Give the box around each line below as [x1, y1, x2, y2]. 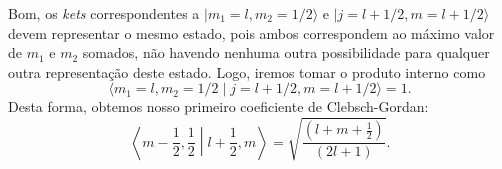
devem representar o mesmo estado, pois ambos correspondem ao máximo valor [8, 22, 495, 43]
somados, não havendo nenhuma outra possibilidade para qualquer [82, 42, 490, 63]
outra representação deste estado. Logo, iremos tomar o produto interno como [8, 61, 486, 82]
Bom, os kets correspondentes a [8, 3, 200, 23]
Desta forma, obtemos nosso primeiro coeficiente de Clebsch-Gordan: [8, 96, 429, 117]
